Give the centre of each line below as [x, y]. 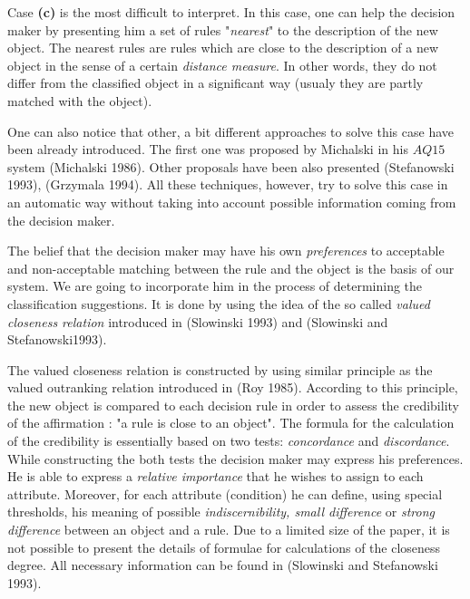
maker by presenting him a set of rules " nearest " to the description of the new [223, 29]
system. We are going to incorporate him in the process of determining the [215, 286]
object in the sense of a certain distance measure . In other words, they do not [222, 65]
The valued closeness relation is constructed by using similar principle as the [220, 369]
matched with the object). [80, 100]
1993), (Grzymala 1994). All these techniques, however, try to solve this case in [228, 184]
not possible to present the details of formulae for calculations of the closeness [224, 547]
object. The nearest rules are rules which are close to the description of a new [223, 48]
